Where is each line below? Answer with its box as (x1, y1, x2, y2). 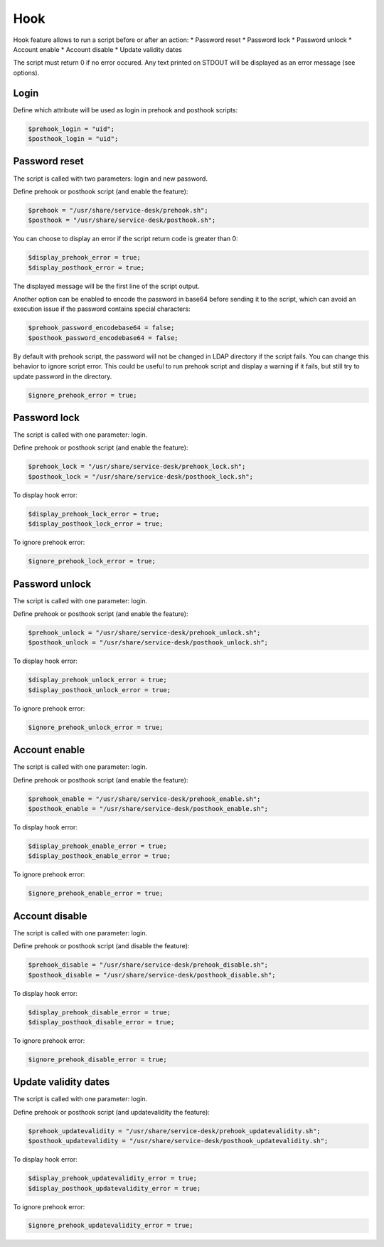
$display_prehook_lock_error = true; (28, 509, 160, 518)
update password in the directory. (13, 372, 112, 381)
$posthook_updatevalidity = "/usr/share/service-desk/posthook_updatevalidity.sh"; (28, 1137, 329, 1145)
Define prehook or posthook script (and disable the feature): (13, 942, 190, 950)
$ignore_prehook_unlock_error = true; (28, 723, 164, 731)
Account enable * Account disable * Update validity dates (13, 45, 183, 53)
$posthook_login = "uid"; (28, 135, 119, 142)
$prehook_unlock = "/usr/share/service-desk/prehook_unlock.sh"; (28, 628, 261, 637)
